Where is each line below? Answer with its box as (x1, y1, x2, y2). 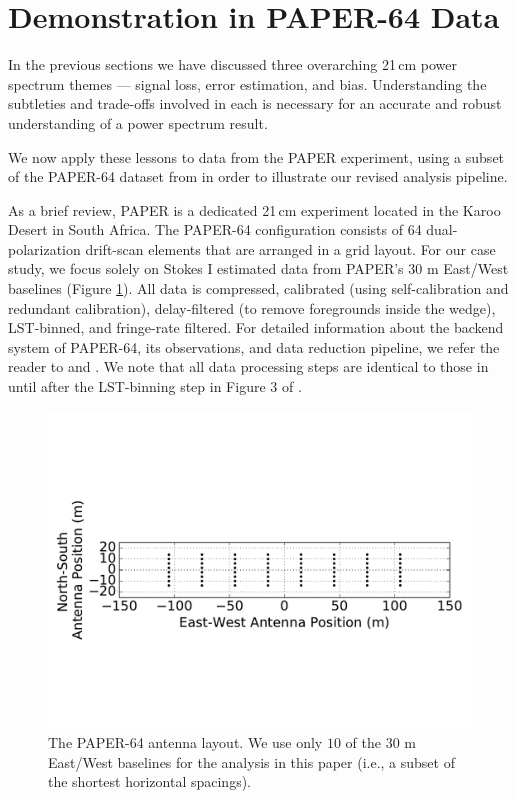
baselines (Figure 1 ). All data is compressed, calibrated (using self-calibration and (8, 278, 509, 299)
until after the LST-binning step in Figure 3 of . (8, 376, 302, 397)
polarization (8, 238, 81, 259)
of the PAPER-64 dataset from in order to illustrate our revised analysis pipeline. (8, 166, 508, 187)
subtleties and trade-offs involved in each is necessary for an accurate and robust (8, 93, 502, 114)
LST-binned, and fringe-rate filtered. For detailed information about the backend (8, 317, 504, 338)
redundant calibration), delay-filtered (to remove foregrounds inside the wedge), (8, 297, 496, 318)
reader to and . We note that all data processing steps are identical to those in (8, 356, 489, 377)
